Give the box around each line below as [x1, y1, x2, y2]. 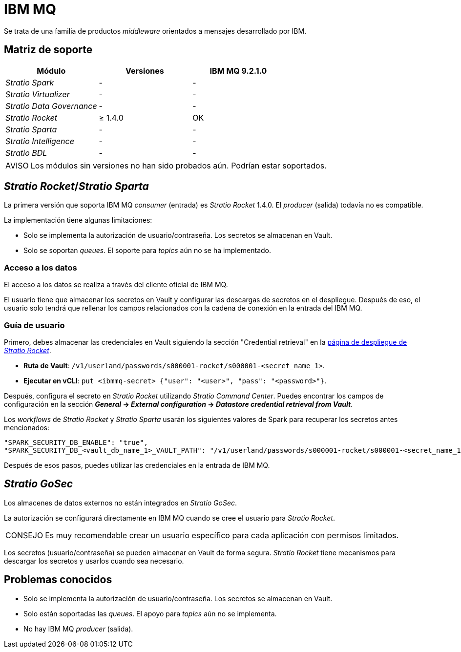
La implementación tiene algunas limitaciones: [4, 216, 152, 225]
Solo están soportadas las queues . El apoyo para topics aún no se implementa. [23, 609, 277, 618]
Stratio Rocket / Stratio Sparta [4, 180, 149, 193]
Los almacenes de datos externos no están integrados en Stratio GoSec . [4, 498, 237, 507]
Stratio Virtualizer [5, 89, 70, 99]
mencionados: [4, 423, 50, 432]
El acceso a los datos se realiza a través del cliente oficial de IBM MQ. [4, 280, 228, 289]
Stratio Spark [5, 77, 54, 87]
